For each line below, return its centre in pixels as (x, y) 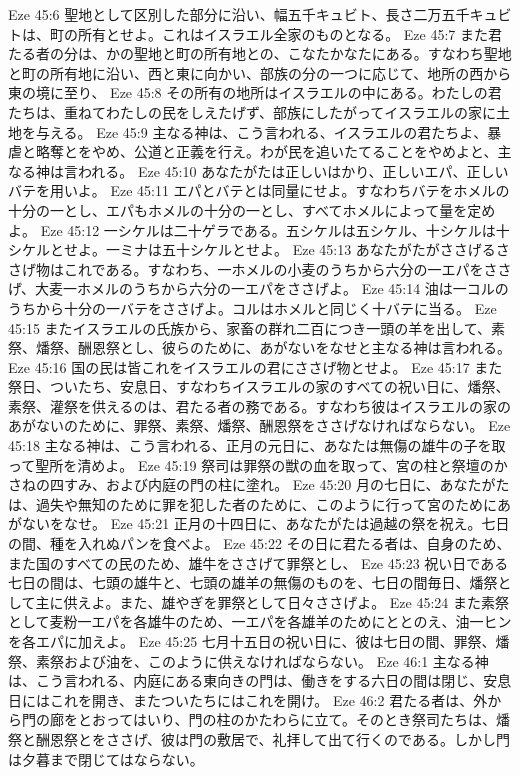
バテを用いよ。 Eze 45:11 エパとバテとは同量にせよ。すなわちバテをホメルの (259, 190)
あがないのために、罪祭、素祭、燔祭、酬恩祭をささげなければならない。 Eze (259, 425)
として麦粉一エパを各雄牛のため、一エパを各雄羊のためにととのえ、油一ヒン (260, 621)
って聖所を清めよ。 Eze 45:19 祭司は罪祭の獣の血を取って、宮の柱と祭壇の (251, 464)
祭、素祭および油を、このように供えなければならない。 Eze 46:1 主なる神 (248, 660)
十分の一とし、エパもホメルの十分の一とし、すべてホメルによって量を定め (252, 209)
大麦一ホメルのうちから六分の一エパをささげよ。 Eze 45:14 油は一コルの (272, 288)
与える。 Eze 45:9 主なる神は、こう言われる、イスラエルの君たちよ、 (261, 131)
